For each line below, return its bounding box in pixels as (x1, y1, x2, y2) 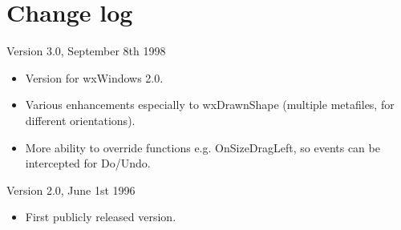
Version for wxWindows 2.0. (25, 69, 164, 86)
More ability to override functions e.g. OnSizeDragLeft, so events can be (25, 139, 380, 155)
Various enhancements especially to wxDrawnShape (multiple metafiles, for (25, 96, 395, 113)
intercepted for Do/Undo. (25, 155, 151, 171)
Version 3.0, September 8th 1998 (6, 42, 166, 59)
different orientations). (25, 111, 136, 128)
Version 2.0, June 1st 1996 (6, 181, 136, 198)
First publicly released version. (25, 208, 176, 225)
